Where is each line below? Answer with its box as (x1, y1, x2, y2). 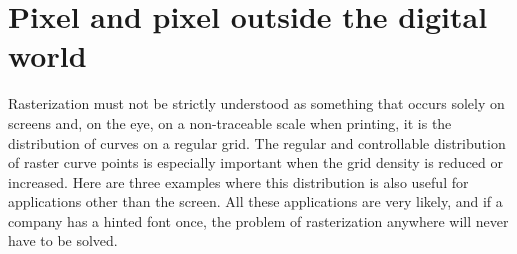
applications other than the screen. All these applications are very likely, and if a (8, 191, 503, 212)
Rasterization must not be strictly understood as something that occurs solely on (8, 93, 505, 114)
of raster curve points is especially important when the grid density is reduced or (8, 152, 504, 173)
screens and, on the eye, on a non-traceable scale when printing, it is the (8, 112, 452, 133)
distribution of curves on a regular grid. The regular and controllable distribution (8, 132, 506, 153)
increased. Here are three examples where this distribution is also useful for (8, 171, 469, 192)
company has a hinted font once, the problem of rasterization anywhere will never (8, 210, 509, 231)
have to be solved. (8, 230, 118, 251)
